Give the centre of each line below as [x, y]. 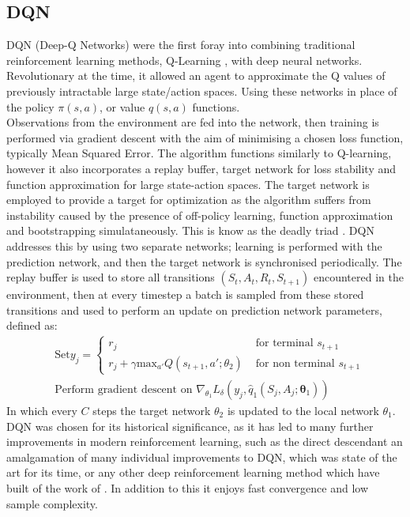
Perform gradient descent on [124, 389]
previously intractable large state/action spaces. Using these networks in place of [202, 91]
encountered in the [358, 277]
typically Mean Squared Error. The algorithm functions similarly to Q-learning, [199, 153]
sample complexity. [52, 503]
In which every [42, 410]
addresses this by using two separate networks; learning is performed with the [194, 245]
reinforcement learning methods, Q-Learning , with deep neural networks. [184, 60]
